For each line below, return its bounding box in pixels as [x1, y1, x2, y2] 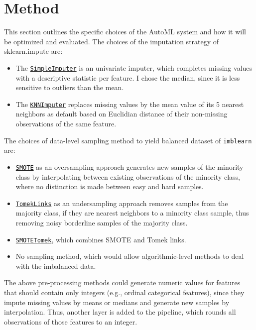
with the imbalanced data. [15, 260, 96, 271]
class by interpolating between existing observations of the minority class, [15, 171, 240, 182]
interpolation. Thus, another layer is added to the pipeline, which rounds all [4, 307, 236, 317]
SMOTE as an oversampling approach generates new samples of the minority [15, 161, 244, 172]
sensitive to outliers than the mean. [15, 82, 124, 93]
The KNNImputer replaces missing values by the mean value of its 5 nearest [15, 99, 244, 109]
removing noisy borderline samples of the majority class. [15, 217, 188, 227]
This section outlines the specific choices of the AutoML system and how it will [4, 26, 247, 37]
